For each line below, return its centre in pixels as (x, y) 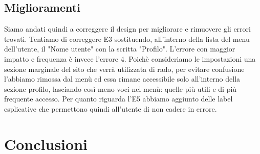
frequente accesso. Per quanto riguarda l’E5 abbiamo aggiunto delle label (118, 99)
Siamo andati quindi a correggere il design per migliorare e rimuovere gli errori (127, 29)
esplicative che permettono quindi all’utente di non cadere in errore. (111, 108)
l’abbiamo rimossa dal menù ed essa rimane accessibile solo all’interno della (122, 79)
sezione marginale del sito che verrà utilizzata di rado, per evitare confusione (124, 69)
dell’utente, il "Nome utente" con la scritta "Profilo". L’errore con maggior (120, 49)
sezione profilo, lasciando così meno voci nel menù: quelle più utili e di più (121, 88)
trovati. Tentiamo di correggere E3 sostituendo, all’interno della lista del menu (127, 39)
